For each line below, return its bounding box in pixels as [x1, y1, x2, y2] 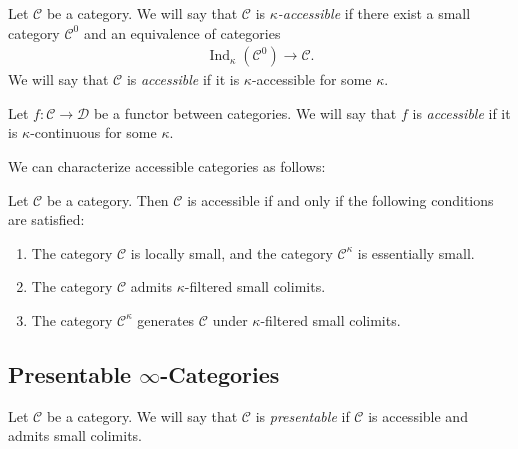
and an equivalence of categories [83, 22, 281, 43]
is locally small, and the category [130, 242, 333, 263]
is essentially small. [357, 242, 475, 263]
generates [137, 309, 195, 330]
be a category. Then [46, 189, 169, 210]
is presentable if [255, 405, 350, 426]
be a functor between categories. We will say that [93, 102, 397, 123]
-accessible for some [251, 69, 372, 90]
